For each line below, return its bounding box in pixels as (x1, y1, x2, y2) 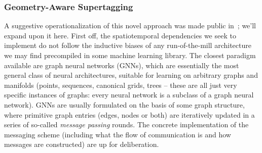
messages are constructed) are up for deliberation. (4, 139, 159, 149)
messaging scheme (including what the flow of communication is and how (4, 129, 231, 139)
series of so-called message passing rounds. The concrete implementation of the (4, 119, 249, 130)
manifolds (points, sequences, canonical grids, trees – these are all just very (4, 79, 237, 90)
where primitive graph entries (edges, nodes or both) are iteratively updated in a (4, 109, 255, 120)
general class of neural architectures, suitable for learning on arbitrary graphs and (4, 70, 258, 80)
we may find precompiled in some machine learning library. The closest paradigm (4, 50, 256, 60)
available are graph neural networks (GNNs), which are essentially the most (4, 60, 239, 70)
